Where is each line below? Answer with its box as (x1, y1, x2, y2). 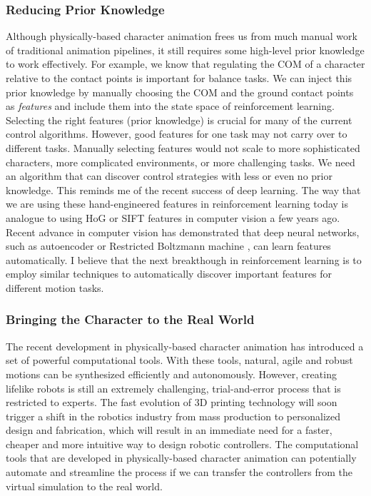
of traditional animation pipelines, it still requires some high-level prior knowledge (6, 42, 365, 57)
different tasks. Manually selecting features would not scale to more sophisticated (6, 140, 360, 155)
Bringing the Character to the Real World (6, 310, 255, 328)
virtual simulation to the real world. (6, 478, 163, 493)
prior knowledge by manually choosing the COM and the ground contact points (6, 84, 354, 99)
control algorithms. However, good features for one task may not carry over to (6, 126, 347, 141)
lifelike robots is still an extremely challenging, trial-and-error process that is (6, 380, 341, 395)
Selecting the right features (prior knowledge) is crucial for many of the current (6, 112, 352, 127)
